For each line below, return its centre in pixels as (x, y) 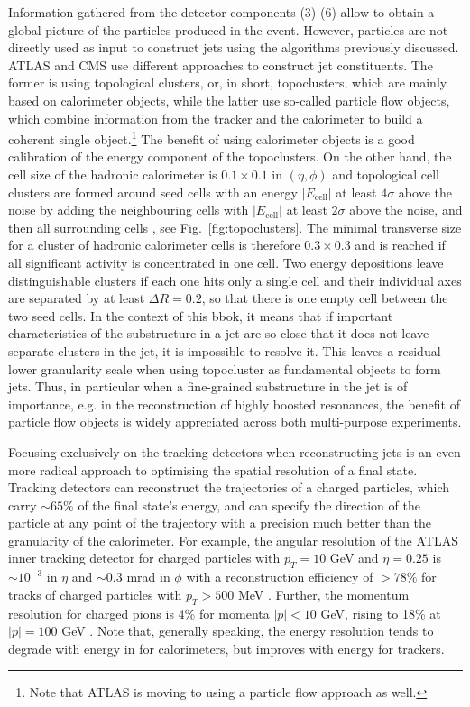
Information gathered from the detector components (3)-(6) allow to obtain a (221, 12)
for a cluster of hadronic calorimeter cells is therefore (154, 245)
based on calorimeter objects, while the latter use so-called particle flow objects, (229, 100)
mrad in (148, 577)
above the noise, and (406, 210)
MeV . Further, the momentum (323, 594)
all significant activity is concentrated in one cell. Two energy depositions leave (226, 262)
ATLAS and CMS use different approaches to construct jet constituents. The (221, 64)
